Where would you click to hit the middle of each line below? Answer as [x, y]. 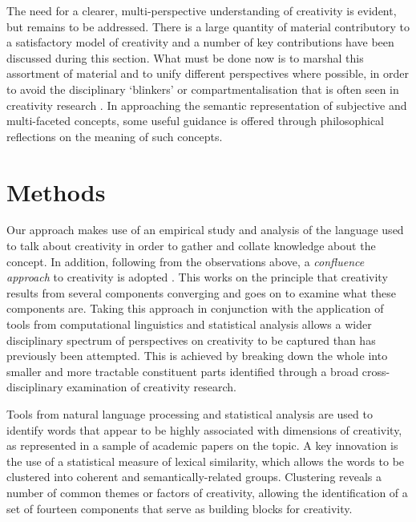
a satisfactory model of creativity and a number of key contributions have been [200, 42]
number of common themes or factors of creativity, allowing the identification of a [207, 492]
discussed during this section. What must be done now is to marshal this [185, 57]
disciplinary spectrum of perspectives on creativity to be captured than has [191, 340]
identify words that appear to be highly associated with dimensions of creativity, [204, 429]
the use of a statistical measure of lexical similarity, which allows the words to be [206, 461]
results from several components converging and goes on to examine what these [201, 292]
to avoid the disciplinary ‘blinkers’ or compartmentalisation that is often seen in [203, 89]
